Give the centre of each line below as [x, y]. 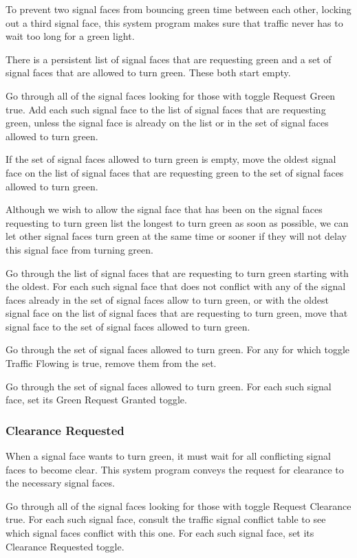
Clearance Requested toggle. [65, 546]
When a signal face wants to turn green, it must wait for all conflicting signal [168, 456]
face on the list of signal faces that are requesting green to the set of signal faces [175, 172]
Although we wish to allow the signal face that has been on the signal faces [164, 209]
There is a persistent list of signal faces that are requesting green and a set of [169, 59]
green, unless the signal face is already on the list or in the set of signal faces [167, 123]
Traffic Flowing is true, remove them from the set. [111, 363]
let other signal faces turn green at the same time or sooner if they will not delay [176, 236]
